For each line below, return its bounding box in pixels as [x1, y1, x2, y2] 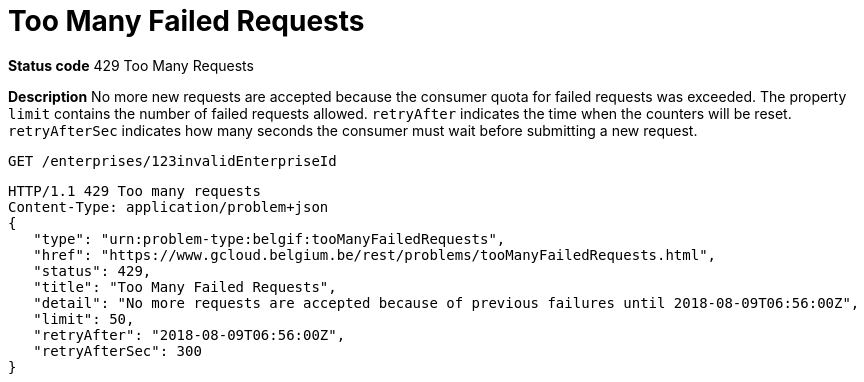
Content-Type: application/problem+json [8, 198, 329, 215]
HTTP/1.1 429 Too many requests [8, 182, 261, 199]
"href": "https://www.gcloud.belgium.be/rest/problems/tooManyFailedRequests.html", [33, 246, 717, 263]
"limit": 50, [33, 310, 135, 327]
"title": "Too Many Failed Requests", [33, 278, 337, 295]
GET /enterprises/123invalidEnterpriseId [8, 152, 337, 169]
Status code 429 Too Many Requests [8, 56, 254, 74]
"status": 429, [33, 262, 152, 279]
